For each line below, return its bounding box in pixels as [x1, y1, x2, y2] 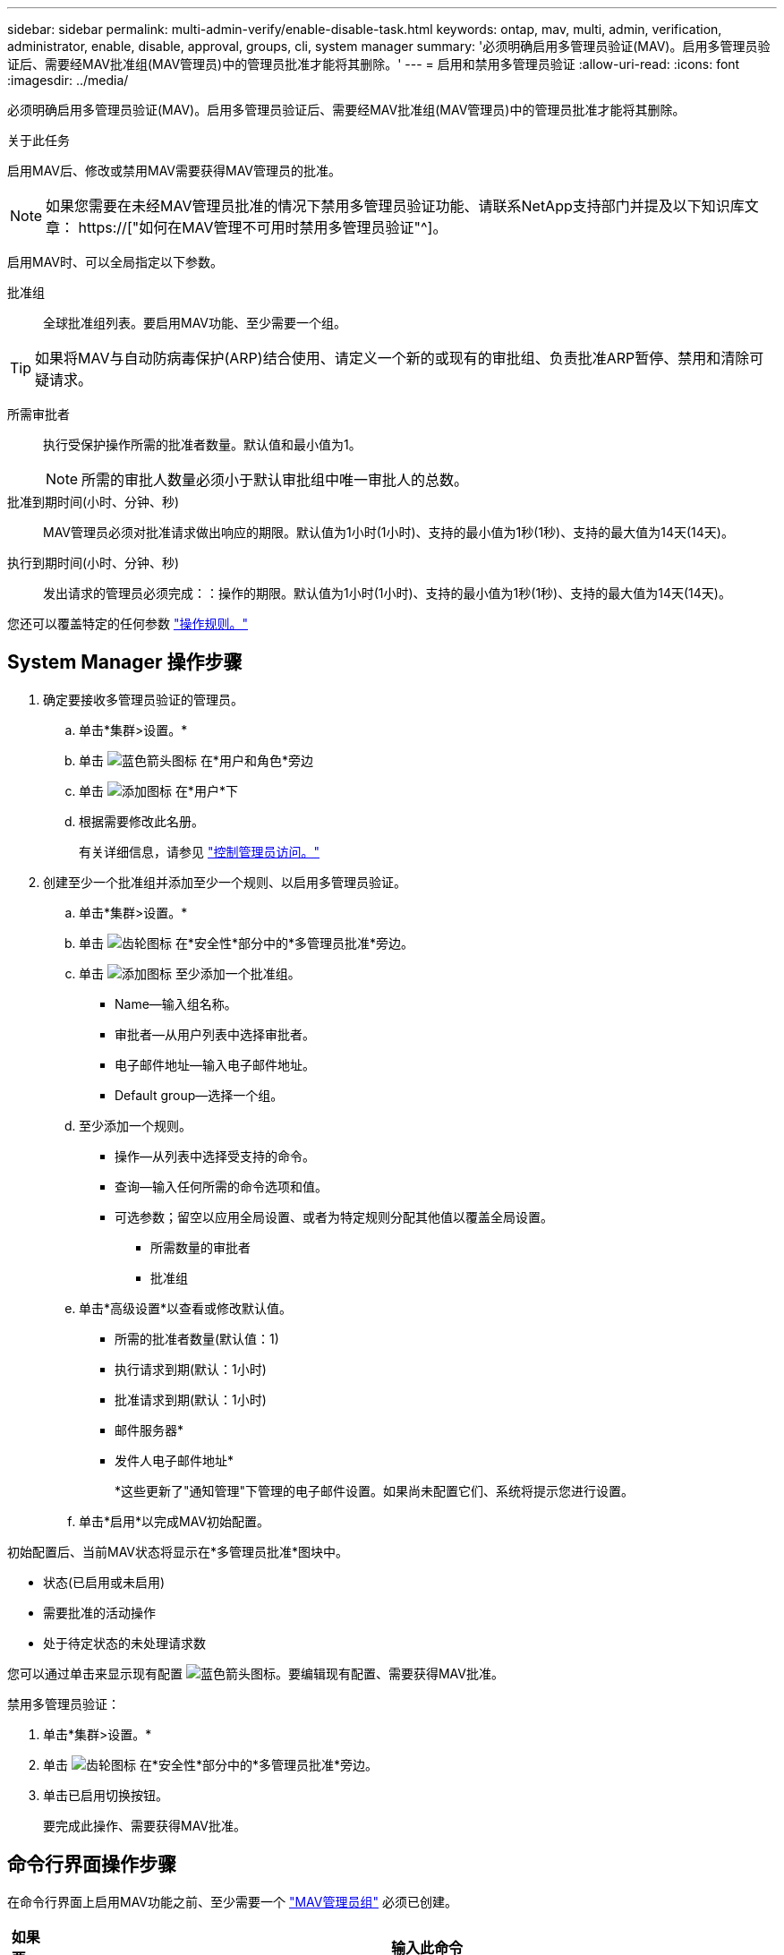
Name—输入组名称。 [115, 995, 237, 1012]
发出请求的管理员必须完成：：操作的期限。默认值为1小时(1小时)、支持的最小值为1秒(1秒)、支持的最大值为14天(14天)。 [43, 585, 731, 601]
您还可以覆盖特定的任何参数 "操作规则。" [7, 616, 248, 631]
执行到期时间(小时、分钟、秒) [7, 555, 180, 570]
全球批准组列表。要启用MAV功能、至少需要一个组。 [43, 315, 347, 330]
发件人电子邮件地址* [115, 1452, 234, 1468]
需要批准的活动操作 [43, 1604, 156, 1620]
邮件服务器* [115, 1421, 184, 1438]
